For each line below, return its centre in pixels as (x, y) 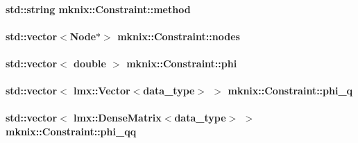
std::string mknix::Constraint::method (98, 9)
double (90, 63)
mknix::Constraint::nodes (179, 36)
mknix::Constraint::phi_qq (71, 131)
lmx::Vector (102, 91)
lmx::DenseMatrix (118, 118)
